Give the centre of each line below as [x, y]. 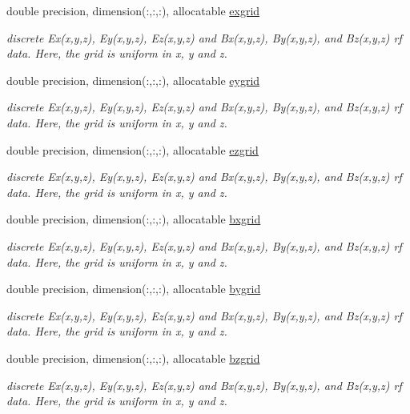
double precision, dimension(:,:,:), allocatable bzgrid [133, 358]
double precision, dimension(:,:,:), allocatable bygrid [134, 289]
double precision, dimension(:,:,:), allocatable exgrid [133, 10]
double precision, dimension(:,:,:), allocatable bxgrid [134, 219]
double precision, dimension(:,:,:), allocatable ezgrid [133, 149]
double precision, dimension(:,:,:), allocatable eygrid [133, 80]
